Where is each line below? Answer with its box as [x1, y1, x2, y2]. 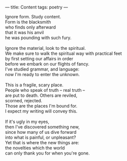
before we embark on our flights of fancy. [5, 61, 90, 67]
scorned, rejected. [5, 98, 43, 103]
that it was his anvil [5, 30, 44, 35]
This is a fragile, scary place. [5, 82, 64, 88]
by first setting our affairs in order [5, 56, 73, 61]
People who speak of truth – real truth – [5, 87, 85, 93]
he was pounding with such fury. [5, 35, 72, 40]
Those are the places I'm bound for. [5, 103, 78, 109]
